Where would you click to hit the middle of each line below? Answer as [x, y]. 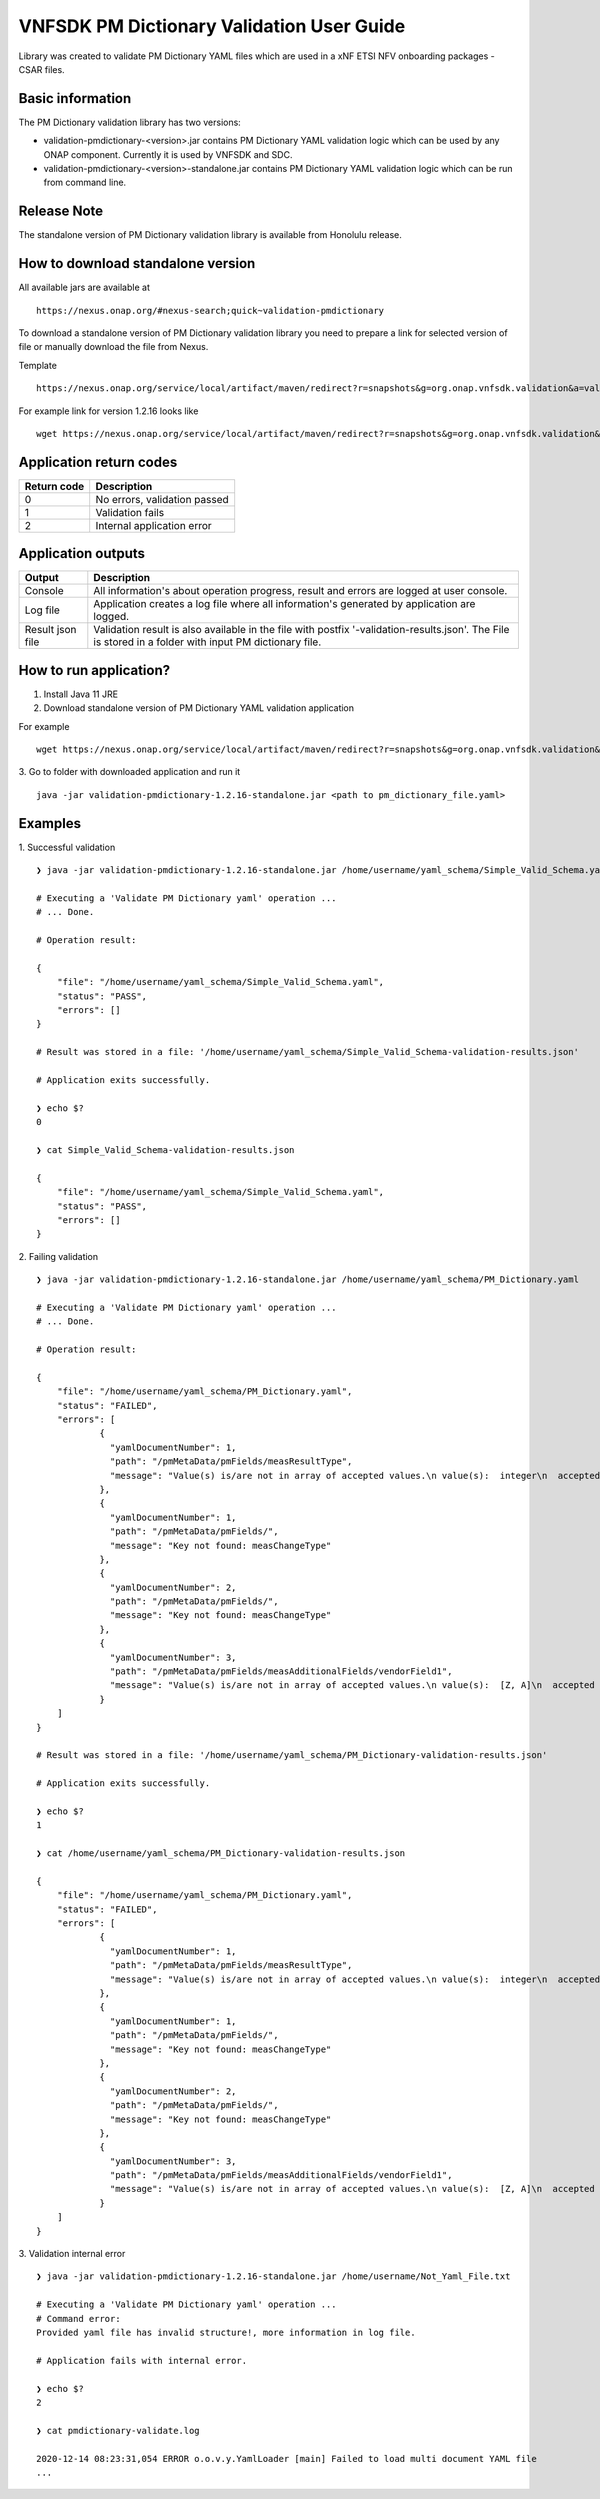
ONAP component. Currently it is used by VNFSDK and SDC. [168, 154]
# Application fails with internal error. [142, 2360]
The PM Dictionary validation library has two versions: [130, 122]
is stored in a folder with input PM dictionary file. [207, 642]
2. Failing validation [58, 1256]
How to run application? [94, 670]
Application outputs [81, 553]
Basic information [75, 98]
